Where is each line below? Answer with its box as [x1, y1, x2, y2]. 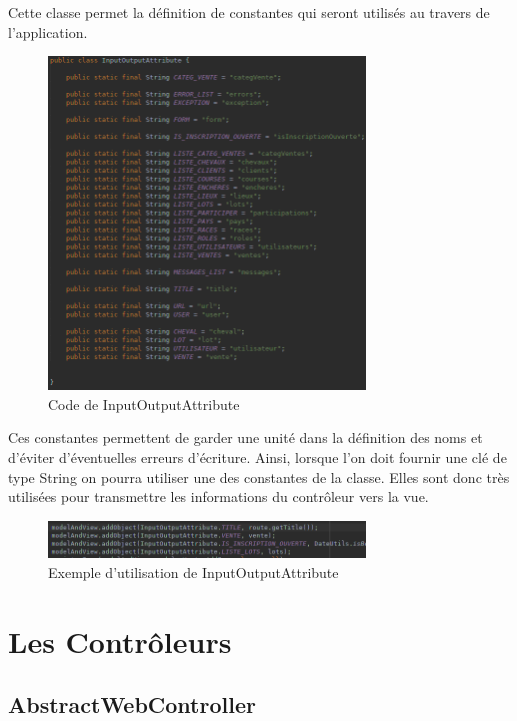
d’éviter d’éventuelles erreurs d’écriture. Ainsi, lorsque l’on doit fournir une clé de [8, 446, 507, 467]
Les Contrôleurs [8, 620, 232, 661]
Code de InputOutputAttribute [48, 393, 240, 414]
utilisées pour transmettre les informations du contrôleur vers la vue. [8, 486, 429, 507]
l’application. [8, 21, 88, 42]
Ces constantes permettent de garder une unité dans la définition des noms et [8, 427, 483, 448]
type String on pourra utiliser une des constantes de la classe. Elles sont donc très [8, 466, 510, 487]
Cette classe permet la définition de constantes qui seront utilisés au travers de [8, 2, 490, 22]
